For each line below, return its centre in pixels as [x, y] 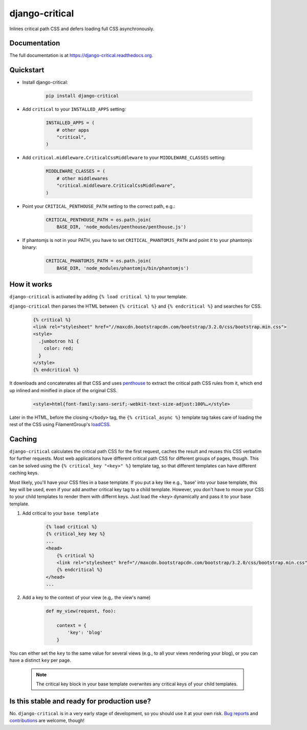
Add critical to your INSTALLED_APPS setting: [74, 109]
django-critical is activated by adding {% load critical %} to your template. [98, 297]
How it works [31, 285]
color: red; [59, 348]
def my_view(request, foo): [81, 611]
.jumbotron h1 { [59, 341]
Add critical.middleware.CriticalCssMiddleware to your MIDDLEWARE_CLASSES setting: [124, 158]
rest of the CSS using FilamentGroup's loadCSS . [60, 424]
